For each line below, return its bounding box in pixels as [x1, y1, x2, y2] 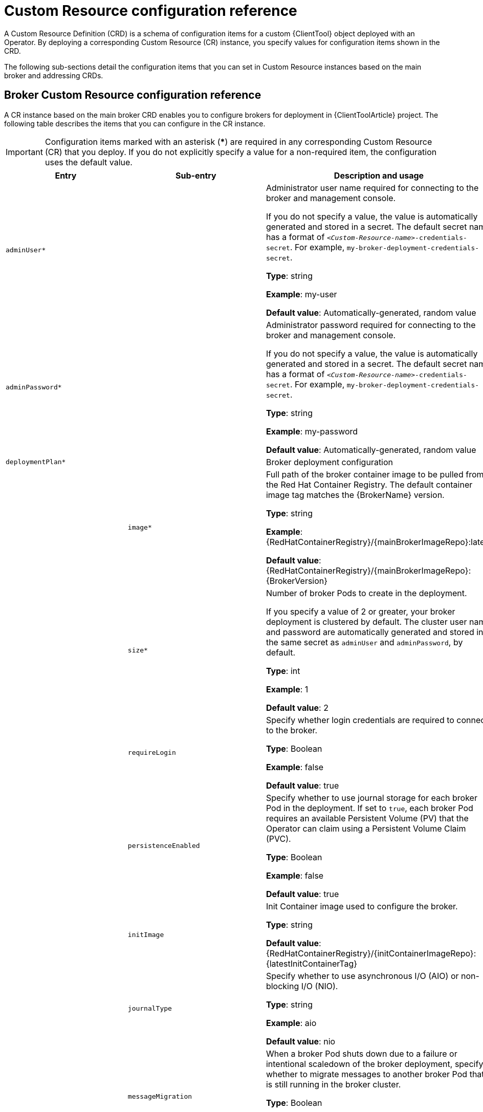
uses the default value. [45, 157, 133, 167]
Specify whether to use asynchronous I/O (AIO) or [266, 970, 459, 981]
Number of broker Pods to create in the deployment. [266, 587, 467, 598]
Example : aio [266, 1017, 317, 1028]
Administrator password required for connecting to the [266, 319, 476, 330]
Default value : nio [266, 1036, 336, 1046]
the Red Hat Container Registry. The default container [266, 479, 473, 490]
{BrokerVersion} [266, 575, 328, 586]
